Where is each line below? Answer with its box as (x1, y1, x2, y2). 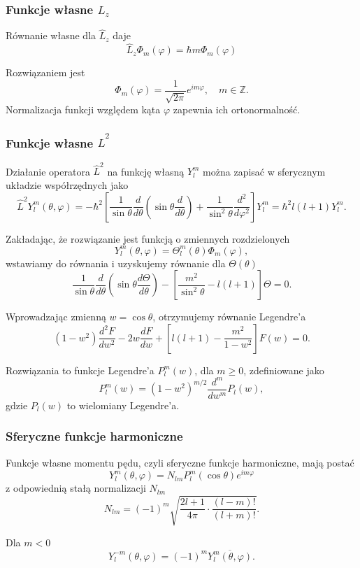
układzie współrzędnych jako (6, 177, 129, 192)
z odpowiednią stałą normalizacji (6, 481, 146, 495)
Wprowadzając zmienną (6, 309, 106, 324)
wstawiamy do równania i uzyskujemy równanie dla (6, 255, 226, 270)
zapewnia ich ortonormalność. (173, 102, 301, 117)
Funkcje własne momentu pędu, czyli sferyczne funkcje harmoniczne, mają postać (6, 455, 354, 469)
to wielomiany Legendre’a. (66, 397, 180, 412)
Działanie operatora (6, 164, 90, 178)
